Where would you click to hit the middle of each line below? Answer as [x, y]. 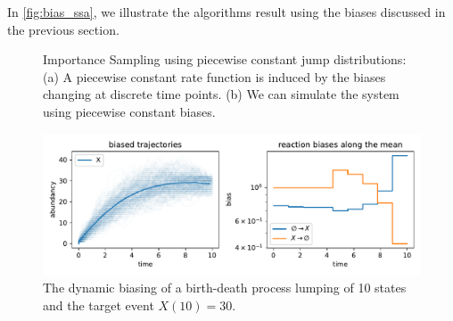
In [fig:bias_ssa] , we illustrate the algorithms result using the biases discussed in [226, 12]
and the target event [99, 305]
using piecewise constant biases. [129, 111]
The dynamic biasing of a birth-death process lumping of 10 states [225, 288]
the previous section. [63, 29]
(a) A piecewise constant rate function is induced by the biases [214, 76]
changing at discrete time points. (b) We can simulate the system [221, 94]
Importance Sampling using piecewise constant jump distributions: [225, 59]
